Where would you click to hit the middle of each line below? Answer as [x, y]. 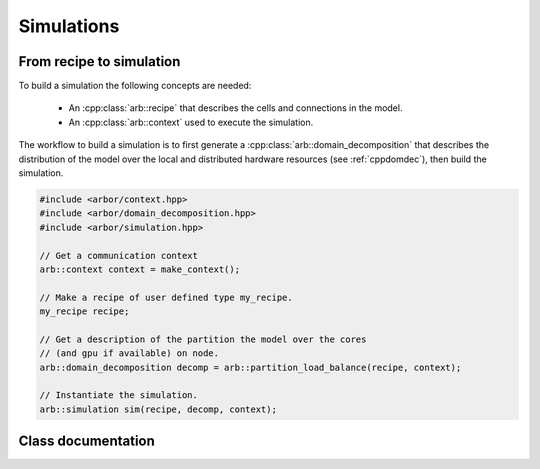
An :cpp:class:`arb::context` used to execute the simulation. [191, 122]
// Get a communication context [119, 255]
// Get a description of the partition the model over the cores [203, 339]
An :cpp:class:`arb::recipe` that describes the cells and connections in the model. [235, 108]
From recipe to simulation [99, 61]
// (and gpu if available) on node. [129, 353]
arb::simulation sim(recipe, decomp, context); [158, 409]
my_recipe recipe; [84, 311]
